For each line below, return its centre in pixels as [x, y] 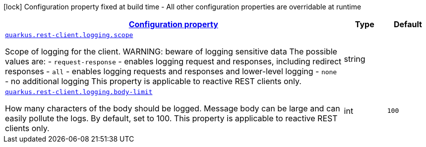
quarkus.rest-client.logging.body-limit [79, 92]
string [355, 59]
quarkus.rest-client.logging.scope [69, 35]
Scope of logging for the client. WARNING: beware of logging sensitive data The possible [171, 51]
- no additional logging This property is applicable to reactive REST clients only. [153, 81]
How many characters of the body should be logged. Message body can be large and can [173, 108]
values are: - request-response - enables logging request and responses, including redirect [173, 61]
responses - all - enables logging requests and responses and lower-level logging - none [171, 71]
